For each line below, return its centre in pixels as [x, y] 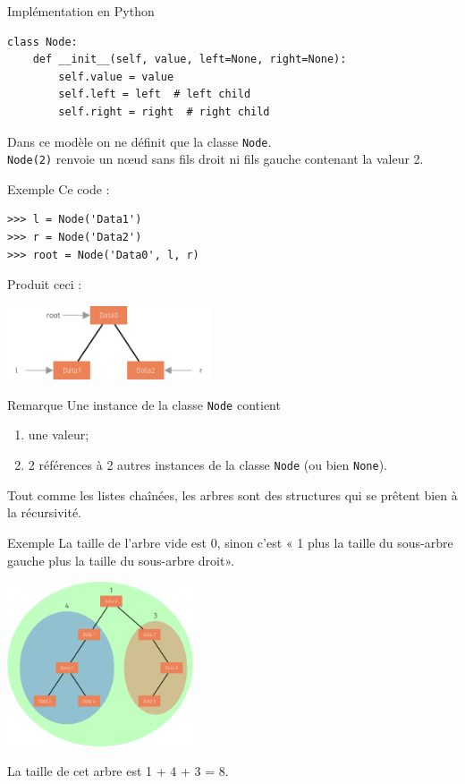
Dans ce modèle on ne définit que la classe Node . [139, 141]
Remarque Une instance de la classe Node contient [144, 404]
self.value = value [116, 77]
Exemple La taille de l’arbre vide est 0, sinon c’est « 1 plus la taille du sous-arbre [230, 542]
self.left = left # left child [155, 94]
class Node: [42, 42]
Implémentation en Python [81, 11]
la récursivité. [44, 512]
